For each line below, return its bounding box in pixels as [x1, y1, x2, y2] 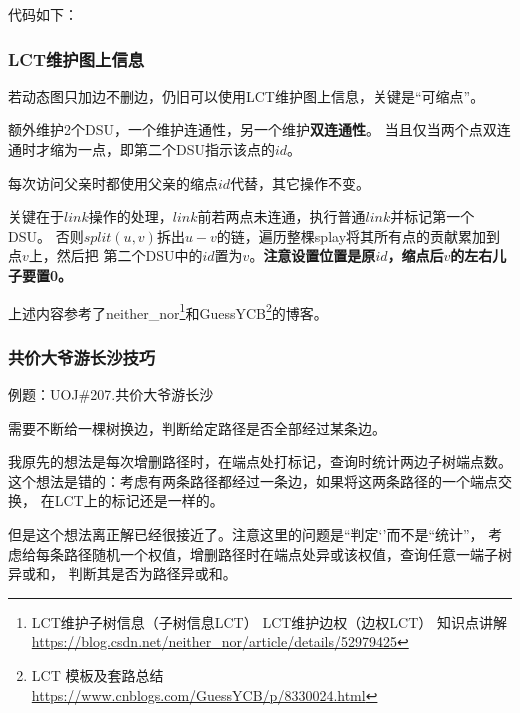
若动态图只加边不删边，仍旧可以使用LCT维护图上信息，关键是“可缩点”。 [8, 85, 485, 106]
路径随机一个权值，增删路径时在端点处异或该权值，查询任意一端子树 [63, 543, 512, 564]
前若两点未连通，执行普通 [197, 206, 366, 227]
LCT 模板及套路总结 [31, 664, 164, 685]
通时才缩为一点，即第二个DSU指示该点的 [8, 139, 275, 159]
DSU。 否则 [8, 225, 84, 246]
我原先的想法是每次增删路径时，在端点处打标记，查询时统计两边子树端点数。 [8, 451, 512, 472]
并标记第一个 [390, 206, 475, 227]
